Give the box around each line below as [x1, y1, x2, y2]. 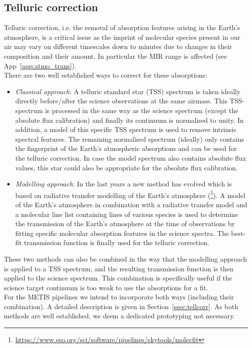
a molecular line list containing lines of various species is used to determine [15, 209, 238, 219]
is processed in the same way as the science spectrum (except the [45, 105, 238, 115]
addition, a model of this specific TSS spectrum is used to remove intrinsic [15, 124, 237, 134]
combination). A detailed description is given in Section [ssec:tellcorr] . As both [4, 301, 238, 311]
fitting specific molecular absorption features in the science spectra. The [15, 228, 229, 238]
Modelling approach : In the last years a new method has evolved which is [15, 179, 232, 189]
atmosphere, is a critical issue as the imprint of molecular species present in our [4, 32, 240, 42]
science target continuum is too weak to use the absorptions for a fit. [4, 282, 208, 292]
